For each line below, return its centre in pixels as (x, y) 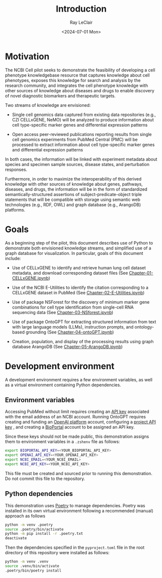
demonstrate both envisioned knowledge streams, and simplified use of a (78, 248)
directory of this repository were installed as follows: (57, 553)
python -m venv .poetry (29, 525)
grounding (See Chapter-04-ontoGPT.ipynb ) (70, 332)
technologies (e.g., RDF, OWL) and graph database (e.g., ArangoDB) (73, 204)
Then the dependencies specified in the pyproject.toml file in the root (75, 547)
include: (13, 258)
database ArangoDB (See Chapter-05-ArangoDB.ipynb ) (67, 347)
